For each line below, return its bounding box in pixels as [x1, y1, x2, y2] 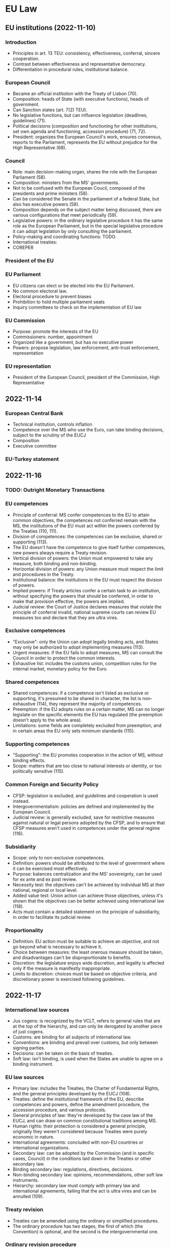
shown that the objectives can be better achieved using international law [12, 897, 165, 904]
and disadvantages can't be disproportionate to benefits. [12, 954, 132, 961]
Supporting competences [5, 741, 70, 748]
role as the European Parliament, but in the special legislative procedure [12, 223, 163, 229]
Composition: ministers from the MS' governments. [12, 180, 120, 186]
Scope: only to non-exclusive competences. [12, 854, 105, 860]
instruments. [12, 1177, 39, 1183]
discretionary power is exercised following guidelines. [12, 976, 125, 982]
